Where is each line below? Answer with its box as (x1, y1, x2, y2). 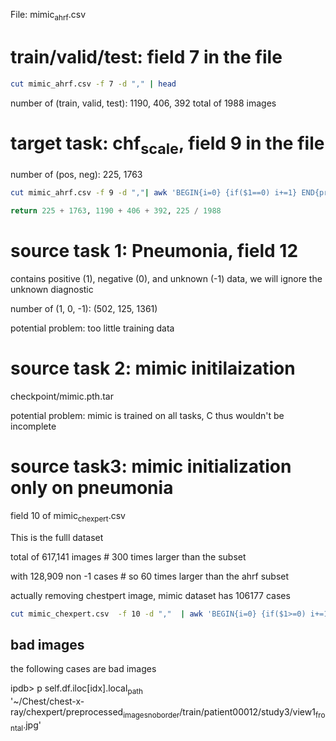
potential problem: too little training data (10, 322, 175, 334)
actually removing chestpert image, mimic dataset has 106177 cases (10, 589, 291, 601)
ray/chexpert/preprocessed (10, 705, 124, 718)
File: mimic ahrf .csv (10, 9, 87, 23)
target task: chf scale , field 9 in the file (10, 132, 325, 158)
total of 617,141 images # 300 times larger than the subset (10, 550, 247, 563)
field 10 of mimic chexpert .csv (10, 509, 126, 524)
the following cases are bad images (10, 663, 157, 675)
